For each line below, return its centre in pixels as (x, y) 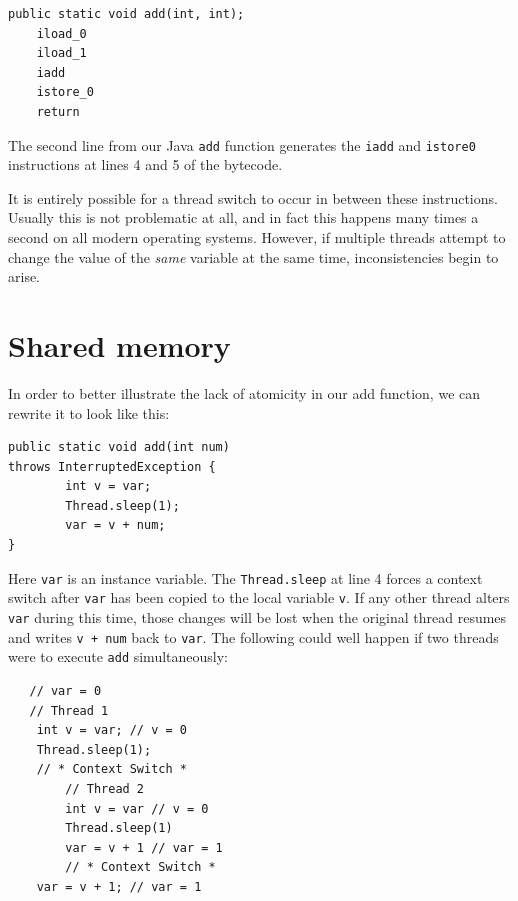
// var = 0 (65, 690)
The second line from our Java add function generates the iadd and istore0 (242, 144)
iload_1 (61, 53)
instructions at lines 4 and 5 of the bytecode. (145, 164)
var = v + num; (115, 525)
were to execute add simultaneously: (118, 656)
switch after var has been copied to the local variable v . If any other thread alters (259, 597)
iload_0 (61, 33)
